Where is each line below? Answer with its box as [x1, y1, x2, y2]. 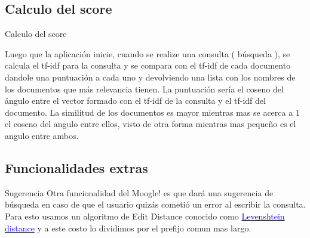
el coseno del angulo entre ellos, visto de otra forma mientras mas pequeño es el [5, 118, 296, 130]
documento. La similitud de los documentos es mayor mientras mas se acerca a [5, 106, 293, 118]
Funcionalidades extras [5, 158, 148, 177]
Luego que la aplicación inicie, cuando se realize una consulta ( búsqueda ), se [5, 47, 290, 60]
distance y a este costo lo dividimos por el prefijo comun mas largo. [5, 221, 251, 234]
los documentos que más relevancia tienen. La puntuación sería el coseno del [5, 82, 284, 95]
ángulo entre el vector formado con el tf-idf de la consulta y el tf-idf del [5, 94, 266, 107]
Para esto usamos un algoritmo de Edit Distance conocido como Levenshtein [5, 209, 285, 222]
